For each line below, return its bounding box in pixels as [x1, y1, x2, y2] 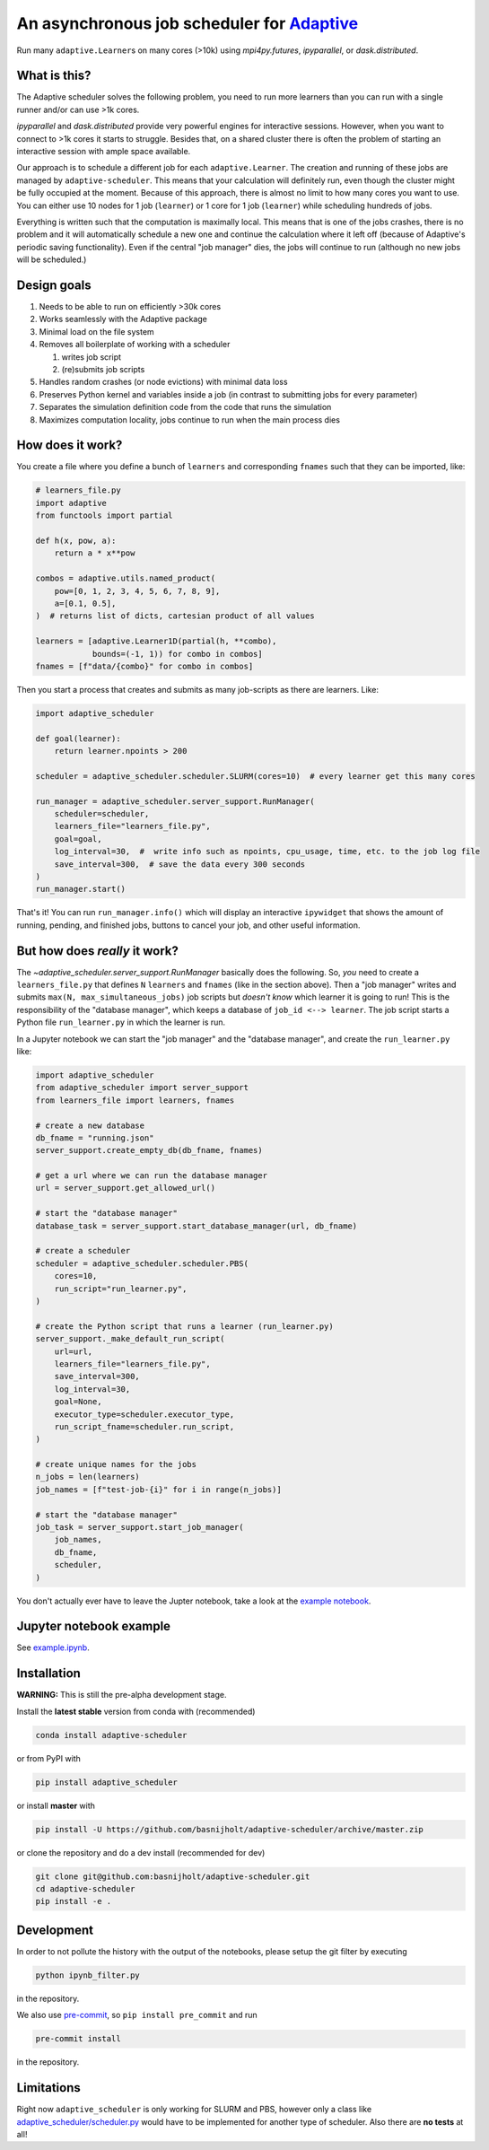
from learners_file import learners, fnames [35, 1095, 235, 1106]
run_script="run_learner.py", [54, 1283, 188, 1294]
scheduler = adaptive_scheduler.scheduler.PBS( [35, 1258, 249, 1269]
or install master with [16, 1800, 96, 1811]
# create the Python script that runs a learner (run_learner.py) [35, 1321, 334, 1332]
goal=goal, [54, 834, 102, 843]
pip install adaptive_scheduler [35, 1777, 179, 1787]
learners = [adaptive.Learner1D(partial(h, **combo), [35, 636, 277, 646]
